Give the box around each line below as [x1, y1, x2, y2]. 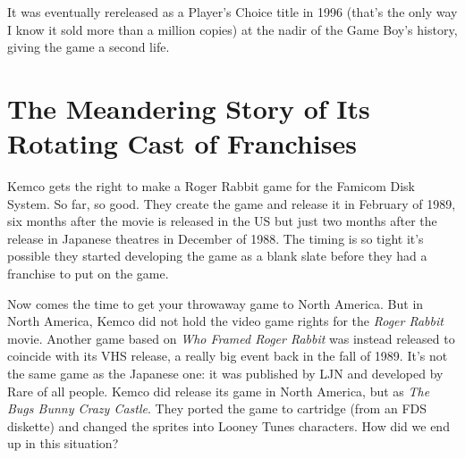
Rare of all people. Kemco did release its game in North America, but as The [7, 381, 430, 400]
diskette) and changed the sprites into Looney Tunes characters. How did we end [7, 416, 450, 435]
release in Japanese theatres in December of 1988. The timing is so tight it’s [7, 229, 424, 247]
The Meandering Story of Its [7, 89, 370, 126]
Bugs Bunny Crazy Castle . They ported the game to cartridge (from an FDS [7, 399, 427, 418]
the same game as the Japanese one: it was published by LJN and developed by [7, 364, 444, 383]
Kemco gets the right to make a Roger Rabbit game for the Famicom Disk [7, 177, 415, 196]
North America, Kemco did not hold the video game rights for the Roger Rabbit [7, 312, 444, 330]
